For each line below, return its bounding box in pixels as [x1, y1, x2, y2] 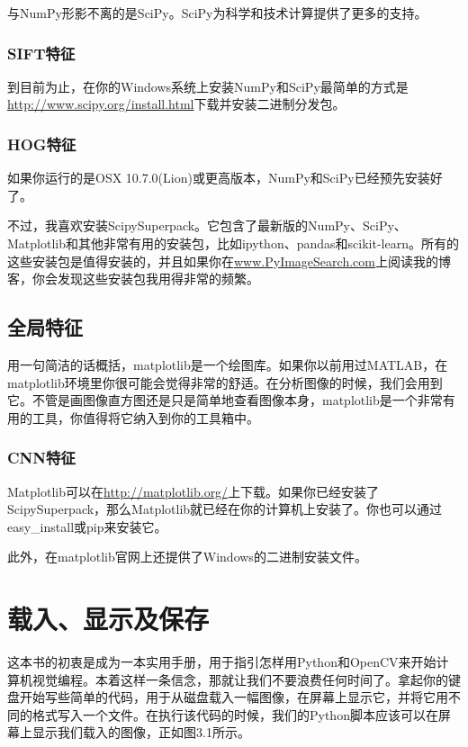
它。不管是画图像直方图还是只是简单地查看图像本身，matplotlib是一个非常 [7, 391, 443, 409]
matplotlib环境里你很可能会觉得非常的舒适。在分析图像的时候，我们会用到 [7, 373, 443, 391]
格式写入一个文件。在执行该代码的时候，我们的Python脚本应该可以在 [31, 705, 438, 724]
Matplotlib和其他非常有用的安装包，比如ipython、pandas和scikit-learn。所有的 [7, 234, 459, 252]
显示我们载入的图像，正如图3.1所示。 [31, 723, 250, 742]
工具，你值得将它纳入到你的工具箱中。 [31, 408, 259, 427]
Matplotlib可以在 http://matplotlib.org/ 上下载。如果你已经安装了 [7, 481, 380, 500]
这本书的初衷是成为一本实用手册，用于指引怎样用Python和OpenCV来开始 [7, 652, 436, 671]
